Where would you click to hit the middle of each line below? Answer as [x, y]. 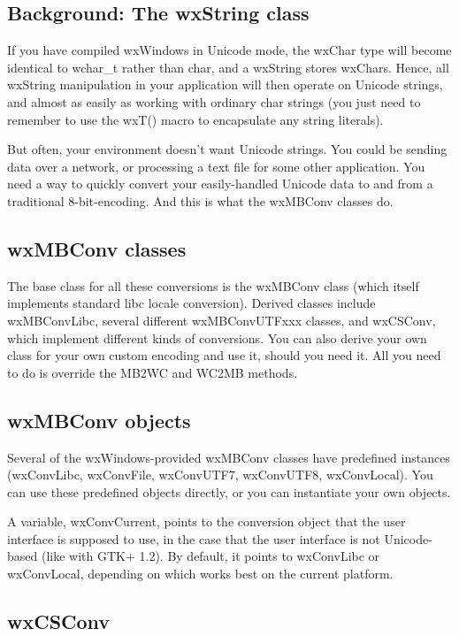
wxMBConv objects [99, 420]
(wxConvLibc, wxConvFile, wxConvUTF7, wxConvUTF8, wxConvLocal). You [220, 475]
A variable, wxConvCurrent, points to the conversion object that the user [207, 521]
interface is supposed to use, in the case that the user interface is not [194, 538]
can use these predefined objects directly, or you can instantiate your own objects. [229, 491]
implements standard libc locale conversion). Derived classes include [191, 303]
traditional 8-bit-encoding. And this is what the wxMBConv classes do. [200, 200]
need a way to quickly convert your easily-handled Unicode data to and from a [220, 184]
